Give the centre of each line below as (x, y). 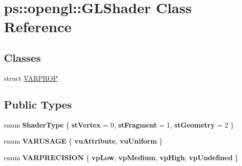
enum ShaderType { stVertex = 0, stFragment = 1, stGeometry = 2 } (119, 124)
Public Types (38, 104)
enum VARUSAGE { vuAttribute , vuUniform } (83, 141)
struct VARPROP (31, 78)
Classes (22, 57)
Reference (38, 27)
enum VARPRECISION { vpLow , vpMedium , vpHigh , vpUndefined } (121, 157)
